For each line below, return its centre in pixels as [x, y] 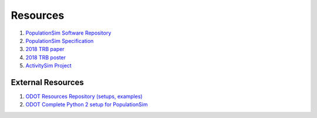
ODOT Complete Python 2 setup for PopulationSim [87, 104]
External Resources [48, 82]
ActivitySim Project [48, 66]
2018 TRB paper [45, 49]
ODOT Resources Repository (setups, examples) [84, 96]
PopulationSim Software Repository [68, 33]
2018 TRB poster [46, 57]
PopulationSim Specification [60, 41]
